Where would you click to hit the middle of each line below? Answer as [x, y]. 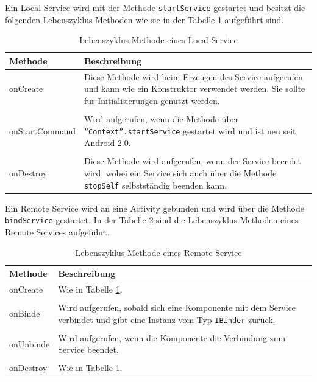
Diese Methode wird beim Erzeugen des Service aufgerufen [193, 76]
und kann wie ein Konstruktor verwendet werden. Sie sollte [194, 89]
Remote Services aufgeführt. [57, 231]
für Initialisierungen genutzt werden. [152, 100]
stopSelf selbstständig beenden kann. [155, 185]
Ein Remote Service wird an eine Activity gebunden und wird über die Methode [155, 208]
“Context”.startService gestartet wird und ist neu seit [190, 130]
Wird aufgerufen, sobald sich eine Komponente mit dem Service [177, 307]
